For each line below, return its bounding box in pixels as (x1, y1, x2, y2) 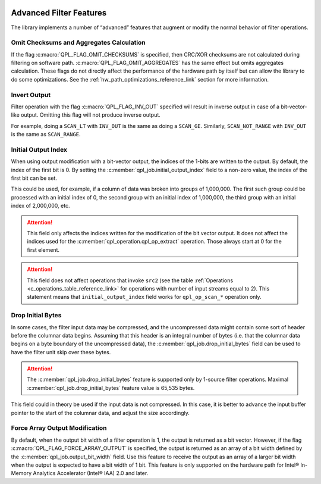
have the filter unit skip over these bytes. (11, 348, 111, 355)
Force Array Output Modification (11, 424, 107, 432)
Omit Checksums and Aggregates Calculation (11, 39, 146, 47)
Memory (11, 470, 32, 477)
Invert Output (11, 90, 51, 99)
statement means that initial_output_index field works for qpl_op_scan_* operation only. (27, 293, 262, 301)
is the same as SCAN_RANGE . (11, 131, 81, 138)
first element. (27, 246, 59, 253)
